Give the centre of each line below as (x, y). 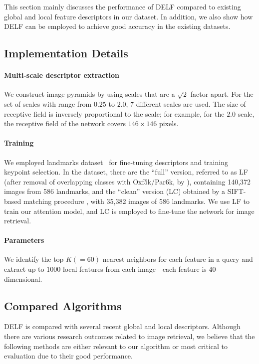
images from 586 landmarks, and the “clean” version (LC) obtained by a (115, 191)
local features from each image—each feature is (134, 269)
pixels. (169, 123)
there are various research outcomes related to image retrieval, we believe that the (129, 336)
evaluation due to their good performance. (68, 356)
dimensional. (23, 278)
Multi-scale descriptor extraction (62, 75)
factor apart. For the (222, 94)
